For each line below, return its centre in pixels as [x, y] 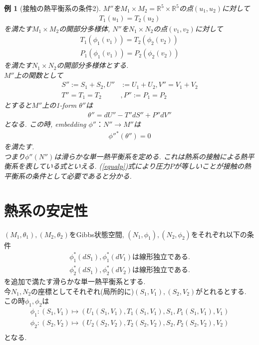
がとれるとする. [221, 291]
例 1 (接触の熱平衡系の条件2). [52, 8]
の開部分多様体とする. [93, 65]
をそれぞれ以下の [219, 234]
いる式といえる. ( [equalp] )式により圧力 [108, 166]
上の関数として [39, 75]
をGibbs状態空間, [97, 234]
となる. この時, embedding [45, 124]
